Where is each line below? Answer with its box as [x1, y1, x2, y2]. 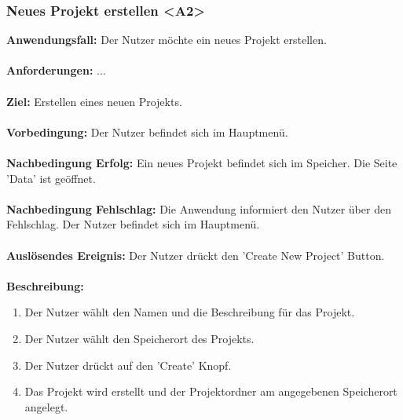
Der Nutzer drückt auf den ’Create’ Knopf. [24, 356, 232, 373]
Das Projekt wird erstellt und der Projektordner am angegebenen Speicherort [24, 383, 398, 400]
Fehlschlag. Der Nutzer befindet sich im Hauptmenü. [6, 216, 260, 232]
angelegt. [24, 398, 68, 415]
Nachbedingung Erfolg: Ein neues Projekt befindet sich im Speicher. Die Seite [6, 154, 398, 170]
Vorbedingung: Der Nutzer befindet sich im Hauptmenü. [6, 123, 288, 140]
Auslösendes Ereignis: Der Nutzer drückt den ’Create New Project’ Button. [6, 247, 385, 263]
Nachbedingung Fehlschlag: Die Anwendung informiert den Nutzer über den [6, 200, 391, 217]
